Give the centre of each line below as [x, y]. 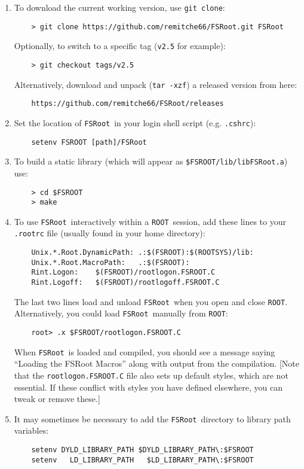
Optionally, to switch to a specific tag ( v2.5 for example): [120, 46]
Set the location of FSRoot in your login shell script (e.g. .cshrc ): [135, 122]
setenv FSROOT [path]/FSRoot [89, 142]
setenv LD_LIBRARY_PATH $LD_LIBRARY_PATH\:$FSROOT [142, 460]
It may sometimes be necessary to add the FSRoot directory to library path [152, 418]
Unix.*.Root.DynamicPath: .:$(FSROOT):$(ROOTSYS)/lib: [142, 253]
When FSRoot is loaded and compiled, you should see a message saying [145, 351]
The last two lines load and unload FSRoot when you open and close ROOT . [151, 301]
